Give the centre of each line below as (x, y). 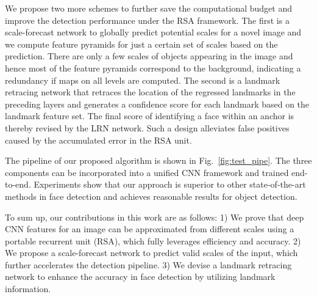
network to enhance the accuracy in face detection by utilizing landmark (140, 277)
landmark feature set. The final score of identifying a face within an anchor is (150, 116)
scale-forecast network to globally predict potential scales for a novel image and (153, 32)
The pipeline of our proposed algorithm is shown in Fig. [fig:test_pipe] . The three (158, 160)
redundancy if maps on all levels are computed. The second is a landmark (143, 80)
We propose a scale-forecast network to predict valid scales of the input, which (151, 253)
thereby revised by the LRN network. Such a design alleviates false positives (147, 127)
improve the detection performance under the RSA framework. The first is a (147, 20)
